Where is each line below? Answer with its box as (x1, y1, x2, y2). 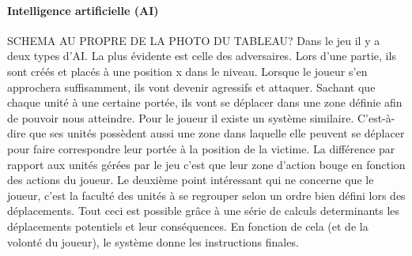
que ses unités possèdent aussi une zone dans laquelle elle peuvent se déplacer (29, 125, 405, 141)
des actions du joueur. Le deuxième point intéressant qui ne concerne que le (7, 171, 374, 188)
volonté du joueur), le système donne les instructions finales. (7, 233, 299, 250)
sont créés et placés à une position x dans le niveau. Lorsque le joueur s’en (7, 62, 368, 79)
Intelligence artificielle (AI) (7, 2, 159, 18)
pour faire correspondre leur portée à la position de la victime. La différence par (7, 140, 395, 156)
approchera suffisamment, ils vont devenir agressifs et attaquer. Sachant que (7, 78, 376, 95)
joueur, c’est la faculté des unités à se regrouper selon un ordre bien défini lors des (7, 186, 406, 203)
